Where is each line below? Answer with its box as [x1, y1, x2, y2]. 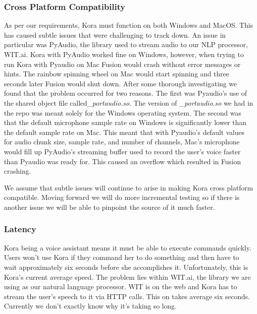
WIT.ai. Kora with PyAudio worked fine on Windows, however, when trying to [4, 49, 244, 59]
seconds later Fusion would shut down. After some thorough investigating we [4, 78, 237, 88]
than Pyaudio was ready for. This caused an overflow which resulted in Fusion [4, 156, 241, 166]
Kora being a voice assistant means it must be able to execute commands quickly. [4, 242, 252, 252]
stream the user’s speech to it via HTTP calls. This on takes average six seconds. [4, 291, 250, 301]
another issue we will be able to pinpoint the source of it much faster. [4, 201, 215, 212]
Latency [4, 223, 37, 235]
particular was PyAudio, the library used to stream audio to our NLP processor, [4, 39, 248, 50]
